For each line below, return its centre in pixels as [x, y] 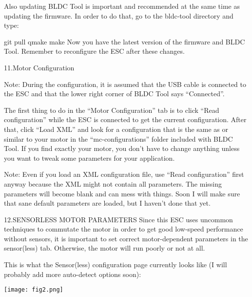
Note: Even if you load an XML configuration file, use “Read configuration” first [124, 174]
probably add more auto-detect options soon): [73, 274]
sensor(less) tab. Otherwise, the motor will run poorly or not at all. [105, 248]
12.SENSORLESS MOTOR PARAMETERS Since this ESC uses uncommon [118, 219]
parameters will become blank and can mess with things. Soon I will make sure [122, 193]
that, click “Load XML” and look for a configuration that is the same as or [116, 129]
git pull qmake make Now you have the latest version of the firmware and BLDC [125, 41]
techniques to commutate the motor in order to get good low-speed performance [124, 229]
